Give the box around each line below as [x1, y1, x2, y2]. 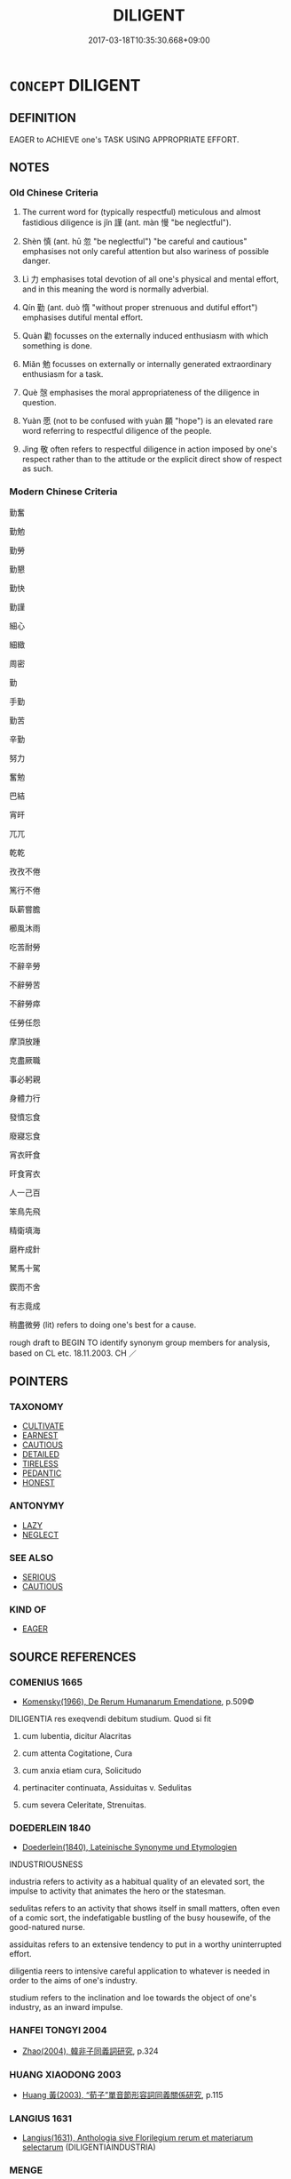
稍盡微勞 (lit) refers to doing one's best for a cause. [9, 1319, 197, 1330]
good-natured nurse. [9, 1922, 86, 1933]
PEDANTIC [21, 1468, 62, 1478]
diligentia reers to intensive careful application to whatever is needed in [9, 1966, 271, 1976]
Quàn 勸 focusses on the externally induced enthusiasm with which [21, 331, 269, 341]
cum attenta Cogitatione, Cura [21, 1748, 133, 1758]
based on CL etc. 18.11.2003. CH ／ [9, 1348, 138, 1358]
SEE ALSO [9, 1551, 54, 1564]
